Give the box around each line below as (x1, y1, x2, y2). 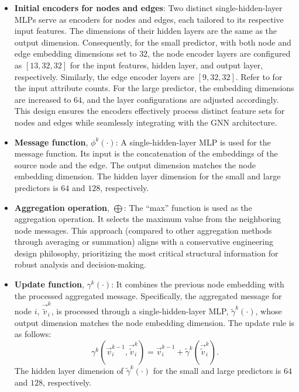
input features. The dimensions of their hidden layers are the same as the (14, 25, 277, 37)
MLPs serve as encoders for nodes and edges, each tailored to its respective (14, 13, 284, 25)
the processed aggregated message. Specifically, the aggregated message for (14, 289, 282, 301)
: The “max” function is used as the (123, 201, 252, 213)
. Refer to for (235, 70, 283, 82)
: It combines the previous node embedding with (111, 278, 284, 290)
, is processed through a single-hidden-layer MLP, (51, 305, 229, 317)
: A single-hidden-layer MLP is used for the (115, 136, 271, 148)
